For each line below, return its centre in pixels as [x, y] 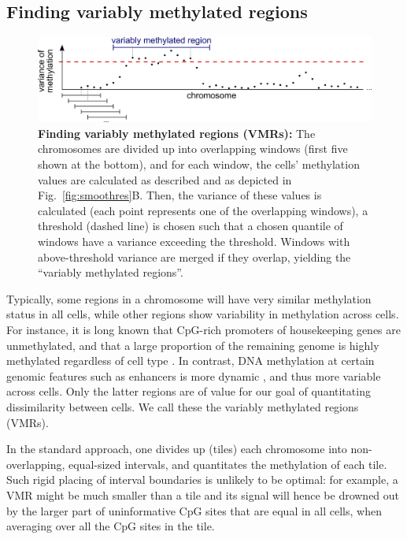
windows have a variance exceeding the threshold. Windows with [194, 242]
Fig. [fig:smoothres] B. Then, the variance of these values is [180, 195]
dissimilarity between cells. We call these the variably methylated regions [183, 406]
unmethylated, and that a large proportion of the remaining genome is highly [193, 345]
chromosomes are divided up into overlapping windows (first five [193, 149]
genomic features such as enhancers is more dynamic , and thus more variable [194, 375]
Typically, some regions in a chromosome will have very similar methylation [189, 298]
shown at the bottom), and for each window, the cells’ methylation [199, 164]
